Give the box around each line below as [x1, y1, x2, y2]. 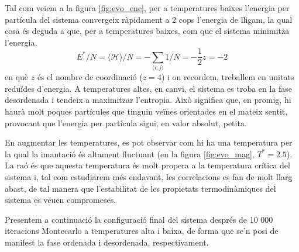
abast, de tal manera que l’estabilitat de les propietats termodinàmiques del [5, 182, 276, 194]
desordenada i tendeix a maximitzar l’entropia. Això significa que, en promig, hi [5, 94, 291, 106]
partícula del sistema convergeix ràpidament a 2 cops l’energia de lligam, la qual [5, 13, 293, 25]
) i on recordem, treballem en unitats [161, 71, 294, 83]
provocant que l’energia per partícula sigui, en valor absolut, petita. [5, 116, 247, 129]
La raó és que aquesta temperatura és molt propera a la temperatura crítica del [5, 159, 290, 171]
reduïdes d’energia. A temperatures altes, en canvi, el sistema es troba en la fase [5, 82, 293, 94]
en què [5, 71, 29, 83]
